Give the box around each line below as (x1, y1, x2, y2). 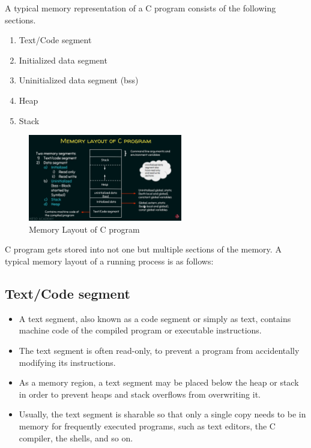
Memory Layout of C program (29, 223, 140, 235)
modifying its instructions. (19, 356, 116, 368)
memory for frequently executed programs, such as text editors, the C (19, 419, 276, 432)
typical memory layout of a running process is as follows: (5, 255, 214, 267)
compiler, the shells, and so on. (19, 431, 133, 444)
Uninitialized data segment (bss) (19, 74, 139, 86)
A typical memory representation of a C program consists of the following (5, 2, 276, 14)
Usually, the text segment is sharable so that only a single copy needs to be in (19, 408, 306, 420)
